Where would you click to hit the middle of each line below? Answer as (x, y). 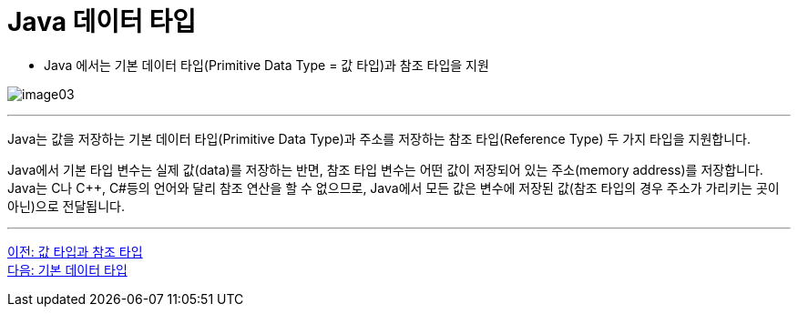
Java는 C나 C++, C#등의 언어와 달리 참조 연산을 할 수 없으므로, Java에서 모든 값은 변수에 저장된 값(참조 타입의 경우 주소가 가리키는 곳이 (394, 187)
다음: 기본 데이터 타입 (67, 269)
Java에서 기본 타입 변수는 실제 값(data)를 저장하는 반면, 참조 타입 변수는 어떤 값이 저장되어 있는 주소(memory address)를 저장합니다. (385, 169)
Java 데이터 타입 (102, 22)
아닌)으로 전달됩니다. (66, 206)
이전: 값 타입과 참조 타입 (75, 251)
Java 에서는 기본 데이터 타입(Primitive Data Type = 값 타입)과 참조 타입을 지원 (266, 65)
